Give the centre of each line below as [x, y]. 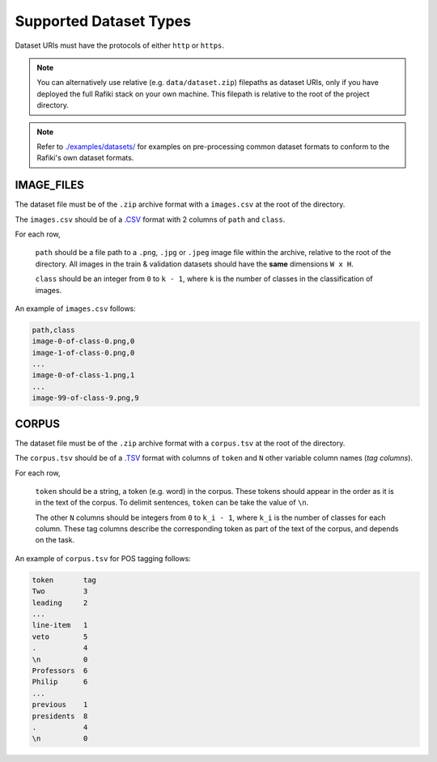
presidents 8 [60, 716]
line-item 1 [60, 625]
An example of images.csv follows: [76, 309]
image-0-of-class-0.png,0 [83, 341]
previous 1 [60, 705]
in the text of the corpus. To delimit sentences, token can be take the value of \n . [172, 503]
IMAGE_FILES [50, 185]
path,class [53, 330]
